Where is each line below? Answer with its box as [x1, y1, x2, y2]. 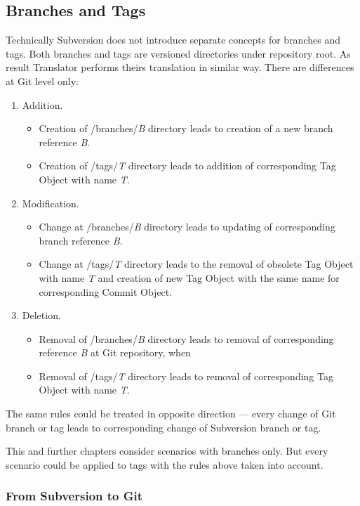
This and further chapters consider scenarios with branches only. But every [6, 443, 328, 458]
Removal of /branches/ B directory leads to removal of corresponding [39, 331, 334, 346]
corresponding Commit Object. [39, 284, 173, 299]
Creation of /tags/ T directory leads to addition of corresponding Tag [39, 158, 336, 173]
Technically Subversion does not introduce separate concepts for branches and [6, 32, 340, 47]
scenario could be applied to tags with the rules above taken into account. [6, 457, 324, 472]
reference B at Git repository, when [39, 345, 191, 360]
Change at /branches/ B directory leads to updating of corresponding [39, 219, 335, 234]
